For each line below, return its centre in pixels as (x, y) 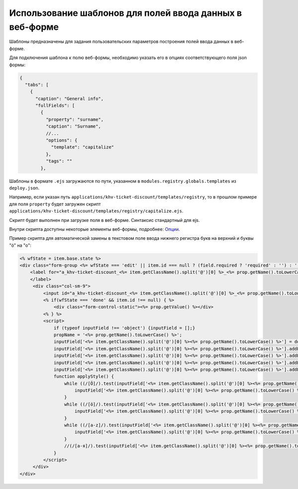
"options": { (62, 140)
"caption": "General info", (70, 99)
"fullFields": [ (55, 106)
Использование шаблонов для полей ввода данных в (125, 13)
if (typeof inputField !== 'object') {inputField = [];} (125, 328)
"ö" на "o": (20, 245)
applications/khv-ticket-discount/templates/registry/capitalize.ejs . (96, 211)
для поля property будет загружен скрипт (55, 204)
